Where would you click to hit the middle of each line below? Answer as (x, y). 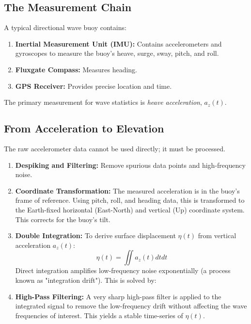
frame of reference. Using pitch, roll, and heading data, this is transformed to (130, 200)
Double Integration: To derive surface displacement (95, 235)
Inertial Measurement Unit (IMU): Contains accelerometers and (118, 43)
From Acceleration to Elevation (84, 128)
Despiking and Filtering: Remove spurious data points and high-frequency (130, 165)
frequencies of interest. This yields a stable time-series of (99, 315)
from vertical (217, 235)
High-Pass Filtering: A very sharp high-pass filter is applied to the (118, 296)
